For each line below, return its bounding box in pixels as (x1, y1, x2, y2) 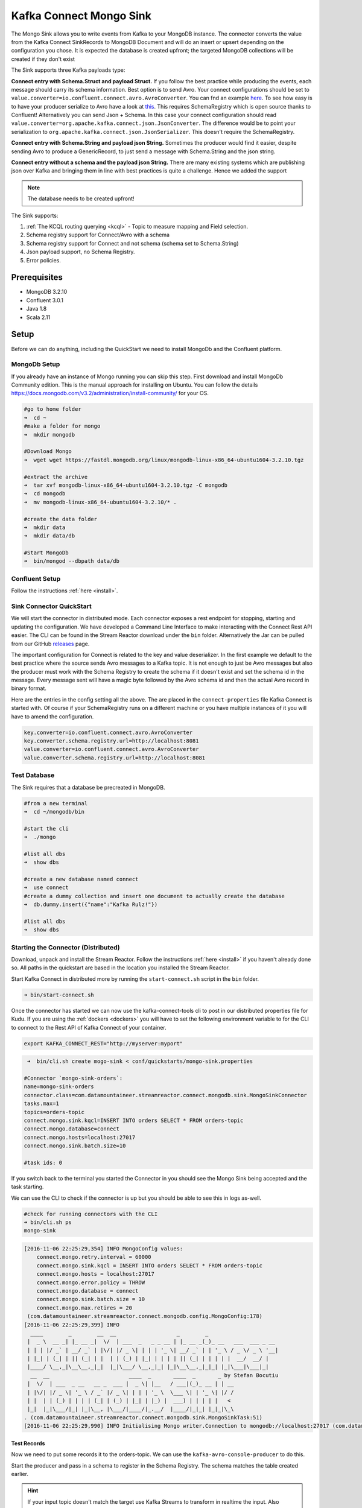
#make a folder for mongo (24, 423, 101, 429)
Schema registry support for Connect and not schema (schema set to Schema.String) (26, 239, 239, 247)
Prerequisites (11, 272, 63, 283)
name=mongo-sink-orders (24, 1083, 95, 1090)
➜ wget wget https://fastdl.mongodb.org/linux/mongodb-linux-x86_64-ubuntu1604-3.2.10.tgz (24, 456, 304, 463)
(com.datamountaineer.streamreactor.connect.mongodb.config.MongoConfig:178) (27, 1313, 262, 1320)
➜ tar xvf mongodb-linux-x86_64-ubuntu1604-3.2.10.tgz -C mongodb (24, 481, 228, 489)
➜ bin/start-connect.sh (24, 991, 95, 998)
